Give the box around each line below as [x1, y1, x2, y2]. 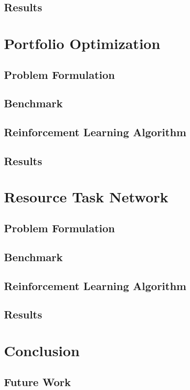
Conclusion [4, 340, 80, 360]
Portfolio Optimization [4, 33, 161, 53]
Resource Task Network [4, 187, 168, 207]
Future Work [4, 374, 71, 389]
